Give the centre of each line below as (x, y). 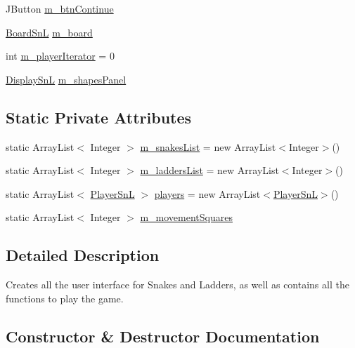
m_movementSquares (186, 217)
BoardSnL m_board (49, 32)
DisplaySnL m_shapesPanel (66, 79)
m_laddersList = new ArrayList (209, 170)
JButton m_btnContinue (60, 8)
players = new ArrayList (207, 193)
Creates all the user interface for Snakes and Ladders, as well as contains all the (177, 285)
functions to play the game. (65, 298)
